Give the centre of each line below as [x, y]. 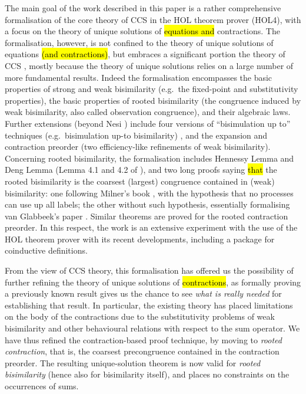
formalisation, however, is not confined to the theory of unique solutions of [139, 42]
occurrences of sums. [42, 386]
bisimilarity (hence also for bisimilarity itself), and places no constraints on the [147, 374]
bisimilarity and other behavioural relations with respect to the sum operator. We [152, 328]
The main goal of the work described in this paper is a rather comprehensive [143, 8]
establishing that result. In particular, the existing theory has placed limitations [149, 305]
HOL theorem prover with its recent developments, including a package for [140, 239]
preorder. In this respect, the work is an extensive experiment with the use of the [151, 227]
